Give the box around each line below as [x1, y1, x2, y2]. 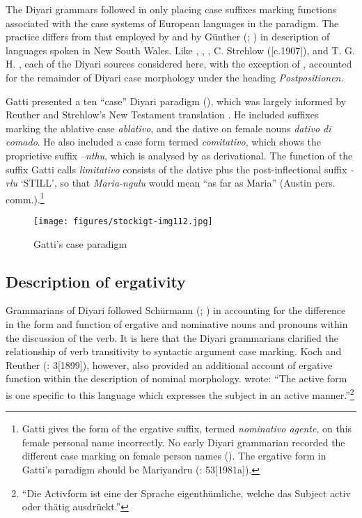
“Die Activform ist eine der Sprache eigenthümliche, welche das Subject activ [22, 485, 351, 500]
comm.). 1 [6, 189, 45, 206]
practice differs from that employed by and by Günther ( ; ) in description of [6, 29, 330, 44]
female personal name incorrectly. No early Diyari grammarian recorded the [22, 434, 345, 449]
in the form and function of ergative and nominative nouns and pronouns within [6, 317, 348, 331]
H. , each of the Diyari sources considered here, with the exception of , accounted [6, 56, 352, 71]
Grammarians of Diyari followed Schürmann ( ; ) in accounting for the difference [6, 303, 346, 317]
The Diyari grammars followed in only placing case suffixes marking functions [6, 2, 337, 16]
